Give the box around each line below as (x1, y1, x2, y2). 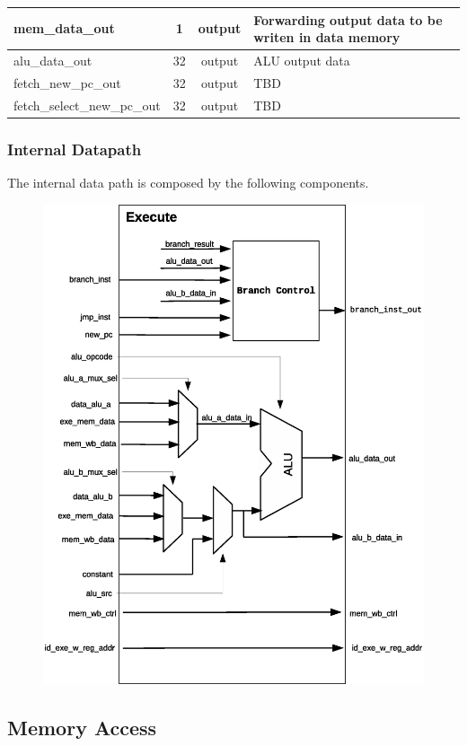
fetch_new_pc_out (13, 73, 121, 92)
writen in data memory (253, 28, 401, 47)
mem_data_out (13, 19, 115, 38)
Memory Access (7, 713, 157, 741)
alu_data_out (13, 50, 93, 69)
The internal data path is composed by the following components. (7, 172, 369, 191)
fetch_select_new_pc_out (13, 95, 161, 114)
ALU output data (253, 50, 350, 69)
